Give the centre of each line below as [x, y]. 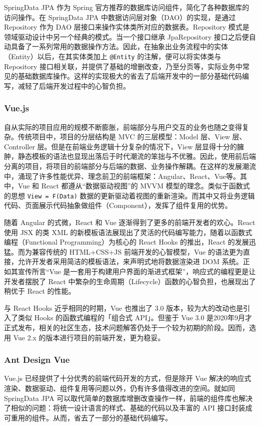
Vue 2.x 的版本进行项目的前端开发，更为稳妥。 [89, 337]
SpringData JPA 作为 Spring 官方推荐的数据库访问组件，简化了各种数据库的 [127, 7]
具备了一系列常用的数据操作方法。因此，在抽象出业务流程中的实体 [119, 46]
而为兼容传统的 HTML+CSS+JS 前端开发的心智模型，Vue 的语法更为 [130, 251]
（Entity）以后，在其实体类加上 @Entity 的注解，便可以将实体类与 [113, 56]
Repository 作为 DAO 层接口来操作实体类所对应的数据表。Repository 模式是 [127, 27]
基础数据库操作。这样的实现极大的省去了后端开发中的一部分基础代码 [130, 76]
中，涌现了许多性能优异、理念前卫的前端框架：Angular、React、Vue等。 [122, 176]
